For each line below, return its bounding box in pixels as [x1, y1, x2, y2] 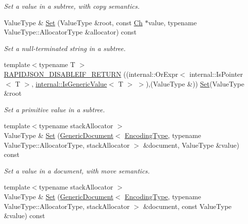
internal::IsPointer [189, 69, 243, 79]
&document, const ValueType [143, 201, 232, 211]
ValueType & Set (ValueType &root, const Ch [4, 17, 143, 27]
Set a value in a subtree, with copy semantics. [4, 1, 140, 11]
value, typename [148, 17, 197, 27]
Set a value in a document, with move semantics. [4, 165, 150, 175]
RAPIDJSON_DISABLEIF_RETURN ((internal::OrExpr [4, 69, 178, 79]
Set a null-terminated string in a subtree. [4, 43, 126, 53]
